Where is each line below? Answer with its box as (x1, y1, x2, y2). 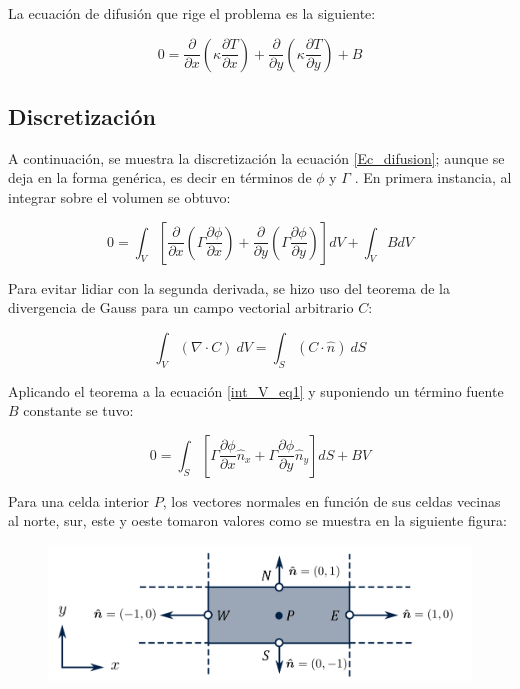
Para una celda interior (8, 490, 150, 511)
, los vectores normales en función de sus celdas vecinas (162, 490, 501, 511)
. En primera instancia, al (354, 167, 512, 188)
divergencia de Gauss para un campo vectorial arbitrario (8, 297, 354, 318)
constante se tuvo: (23, 400, 134, 421)
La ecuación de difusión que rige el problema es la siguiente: (8, 3, 376, 23)
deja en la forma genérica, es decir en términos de (8, 167, 312, 188)
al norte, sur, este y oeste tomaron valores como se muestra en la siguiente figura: (8, 510, 507, 531)
